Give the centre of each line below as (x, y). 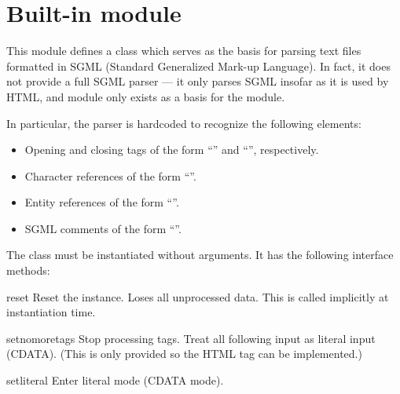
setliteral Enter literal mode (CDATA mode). (115, 380)
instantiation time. (51, 312)
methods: (28, 270)
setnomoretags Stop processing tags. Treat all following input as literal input (191, 338)
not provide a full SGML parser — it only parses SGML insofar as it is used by (198, 81)
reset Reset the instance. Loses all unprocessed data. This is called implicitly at (198, 296)
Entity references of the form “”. (102, 202)
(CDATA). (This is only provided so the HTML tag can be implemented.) (184, 354)
